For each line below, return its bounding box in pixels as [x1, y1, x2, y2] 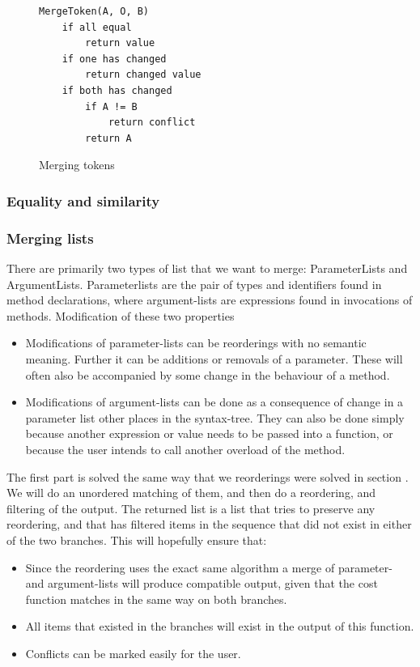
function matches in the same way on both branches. [25, 590, 287, 607]
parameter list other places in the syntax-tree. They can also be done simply [25, 409, 405, 426]
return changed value [85, 69, 202, 81]
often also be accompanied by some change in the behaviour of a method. [25, 366, 390, 383]
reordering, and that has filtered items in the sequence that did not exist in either [6, 516, 412, 533]
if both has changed [62, 84, 172, 96]
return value [85, 37, 155, 49]
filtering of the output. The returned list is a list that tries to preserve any [6, 499, 375, 516]
